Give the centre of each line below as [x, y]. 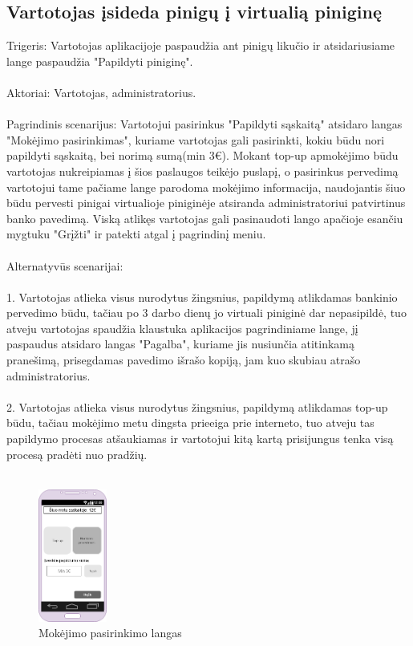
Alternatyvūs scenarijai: [65, 265]
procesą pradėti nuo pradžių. [77, 454]
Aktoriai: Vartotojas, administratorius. [101, 92]
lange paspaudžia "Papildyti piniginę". [100, 61]
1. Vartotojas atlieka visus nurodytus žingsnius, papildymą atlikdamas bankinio [202, 297]
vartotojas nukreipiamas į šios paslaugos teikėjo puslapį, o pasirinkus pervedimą [202, 171]
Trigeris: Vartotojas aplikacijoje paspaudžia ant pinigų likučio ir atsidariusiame [201, 45]
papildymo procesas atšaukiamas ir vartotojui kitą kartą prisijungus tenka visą [200, 439]
